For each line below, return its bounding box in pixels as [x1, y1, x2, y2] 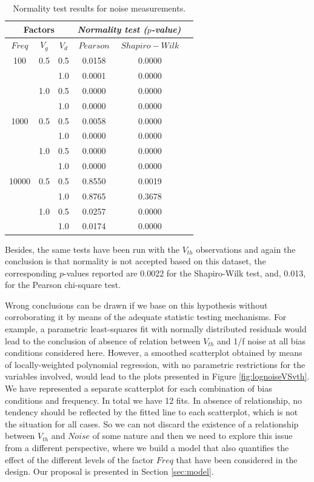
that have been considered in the [176, 453, 298, 466]
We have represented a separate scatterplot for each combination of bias [5, 382, 272, 395]
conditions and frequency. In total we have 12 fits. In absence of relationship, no [5, 393, 302, 406]
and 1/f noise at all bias [217, 334, 306, 347]
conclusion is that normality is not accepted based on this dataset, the [5, 255, 266, 267]
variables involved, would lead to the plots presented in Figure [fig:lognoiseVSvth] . [5, 370, 310, 383]
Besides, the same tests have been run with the [5, 243, 179, 255]
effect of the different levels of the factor [5, 453, 154, 466]
